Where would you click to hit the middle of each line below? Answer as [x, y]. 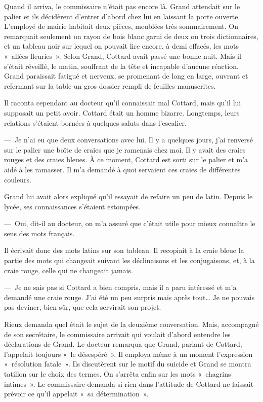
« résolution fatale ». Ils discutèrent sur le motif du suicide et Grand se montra [128, 364]
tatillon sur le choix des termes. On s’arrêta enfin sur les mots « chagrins [118, 374]
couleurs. [18, 179]
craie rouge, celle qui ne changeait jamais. [69, 270]
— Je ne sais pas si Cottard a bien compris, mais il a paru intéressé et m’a [120, 287]
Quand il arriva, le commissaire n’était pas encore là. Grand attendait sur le [122, 6]
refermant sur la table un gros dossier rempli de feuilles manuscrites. [110, 85]
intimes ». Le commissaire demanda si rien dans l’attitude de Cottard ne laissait [129, 383]
